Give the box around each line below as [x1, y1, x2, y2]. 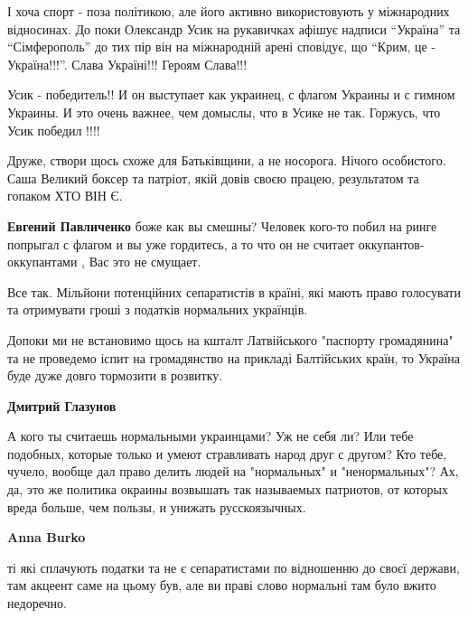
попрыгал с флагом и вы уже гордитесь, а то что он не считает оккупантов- [7, 234, 425, 253]
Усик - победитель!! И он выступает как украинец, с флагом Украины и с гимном [7, 85, 455, 104]
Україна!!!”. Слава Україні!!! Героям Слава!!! [7, 54, 248, 73]
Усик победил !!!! [7, 120, 100, 139]
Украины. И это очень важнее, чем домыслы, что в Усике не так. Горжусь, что [7, 102, 441, 121]
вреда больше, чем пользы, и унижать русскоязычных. [7, 497, 306, 516]
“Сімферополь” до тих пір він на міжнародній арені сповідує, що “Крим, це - [7, 37, 436, 56]
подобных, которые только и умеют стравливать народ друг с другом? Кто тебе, [7, 444, 447, 463]
